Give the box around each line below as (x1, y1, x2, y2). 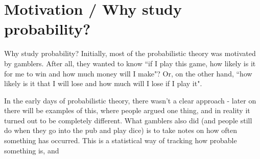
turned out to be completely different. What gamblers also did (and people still (4, 115, 252, 125)
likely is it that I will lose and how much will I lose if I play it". (4, 78, 202, 89)
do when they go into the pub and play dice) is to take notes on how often (4, 125, 237, 136)
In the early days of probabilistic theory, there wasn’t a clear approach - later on (4, 95, 256, 105)
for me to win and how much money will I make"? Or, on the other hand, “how (4, 68, 252, 78)
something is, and (4, 145, 59, 155)
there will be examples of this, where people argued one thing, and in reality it (4, 105, 250, 116)
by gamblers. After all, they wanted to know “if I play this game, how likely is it (4, 58, 256, 68)
